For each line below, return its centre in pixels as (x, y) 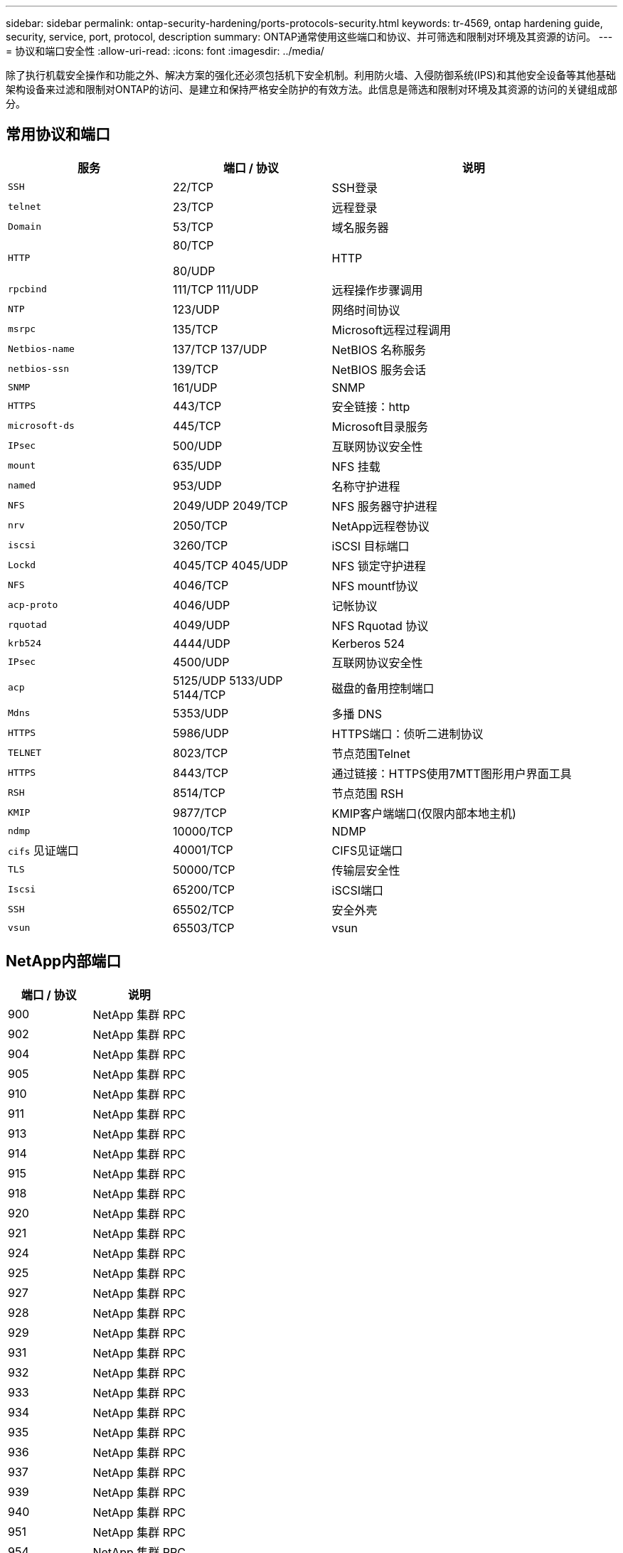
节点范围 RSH (368, 793)
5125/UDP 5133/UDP (228, 680)
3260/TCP (201, 545)
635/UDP (197, 465)
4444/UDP (202, 643)
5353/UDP (201, 713)
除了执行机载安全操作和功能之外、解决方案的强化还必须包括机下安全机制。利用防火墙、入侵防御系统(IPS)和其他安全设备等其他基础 (311, 75)
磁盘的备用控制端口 (383, 688)
